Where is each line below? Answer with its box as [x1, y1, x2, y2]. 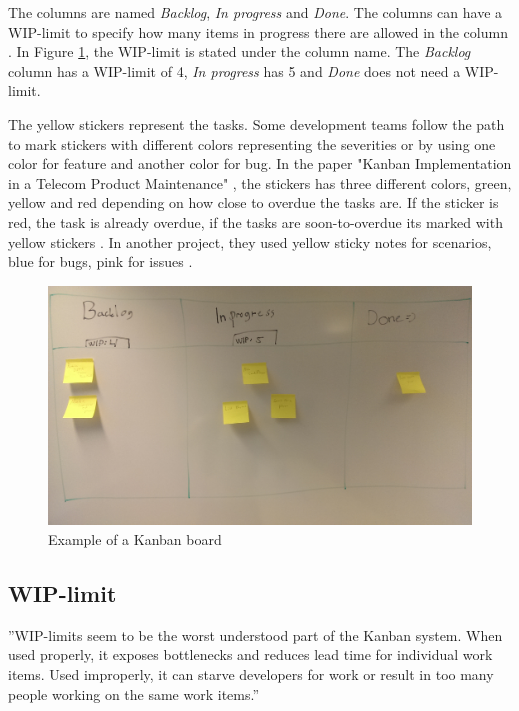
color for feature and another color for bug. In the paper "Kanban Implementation [8, 153, 512, 174]
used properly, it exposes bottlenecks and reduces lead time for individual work [8, 644, 493, 665]
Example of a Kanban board [48, 529, 222, 550]
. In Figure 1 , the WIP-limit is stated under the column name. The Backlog [8, 41, 471, 62]
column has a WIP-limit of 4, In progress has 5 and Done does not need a [8, 60, 461, 81]
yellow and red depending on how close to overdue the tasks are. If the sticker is [8, 192, 499, 213]
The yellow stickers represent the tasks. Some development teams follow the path [8, 113, 505, 134]
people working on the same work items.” [8, 683, 260, 704]
